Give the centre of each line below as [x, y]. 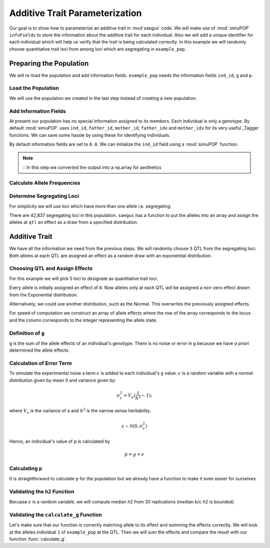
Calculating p [26, 468]
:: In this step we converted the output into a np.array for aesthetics [92, 167]
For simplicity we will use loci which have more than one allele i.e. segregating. [90, 206]
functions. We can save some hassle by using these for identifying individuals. [90, 135]
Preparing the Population [49, 63]
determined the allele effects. [39, 350]
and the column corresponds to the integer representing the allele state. [83, 320]
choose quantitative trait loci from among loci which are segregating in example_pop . [97, 49]
